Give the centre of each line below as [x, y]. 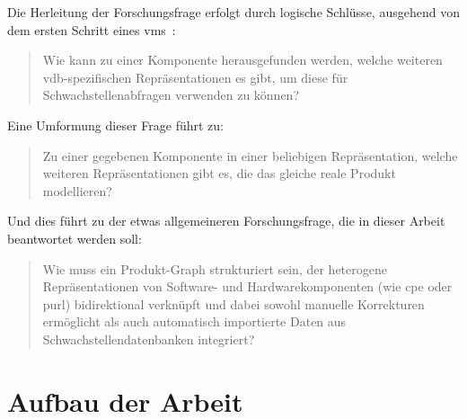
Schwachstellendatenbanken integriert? [149, 339]
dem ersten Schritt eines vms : [92, 29]
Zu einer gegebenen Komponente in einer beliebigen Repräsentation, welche [250, 155]
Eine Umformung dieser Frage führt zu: [115, 125]
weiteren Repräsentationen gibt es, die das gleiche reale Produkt [219, 173]
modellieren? [77, 190]
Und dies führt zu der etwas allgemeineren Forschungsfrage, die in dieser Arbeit [226, 221]
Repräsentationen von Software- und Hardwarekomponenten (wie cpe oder [247, 286]
